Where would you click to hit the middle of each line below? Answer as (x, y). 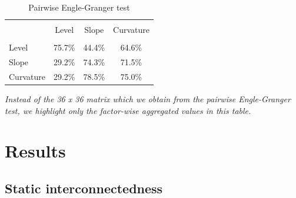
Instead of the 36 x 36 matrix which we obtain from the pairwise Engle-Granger (148, 98)
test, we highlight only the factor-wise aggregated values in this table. (128, 110)
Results (35, 151)
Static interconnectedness (84, 188)
